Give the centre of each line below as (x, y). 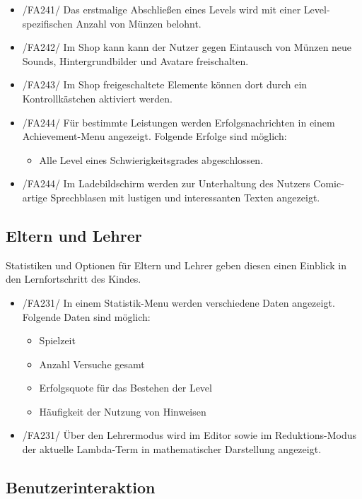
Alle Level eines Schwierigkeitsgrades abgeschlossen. (151, 159)
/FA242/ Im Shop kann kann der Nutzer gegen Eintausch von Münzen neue (187, 47)
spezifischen (47, 23)
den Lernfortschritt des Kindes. (74, 279)
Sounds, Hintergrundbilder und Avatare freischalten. (135, 60)
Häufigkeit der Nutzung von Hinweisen (123, 411)
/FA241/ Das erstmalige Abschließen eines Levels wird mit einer (162, 9)
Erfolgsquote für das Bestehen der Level (125, 388)
